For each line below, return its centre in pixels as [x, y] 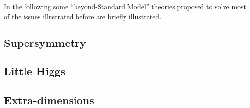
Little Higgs [35, 71]
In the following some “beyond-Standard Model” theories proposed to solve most [125, 6]
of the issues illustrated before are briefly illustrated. [83, 16]
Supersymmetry [45, 42]
